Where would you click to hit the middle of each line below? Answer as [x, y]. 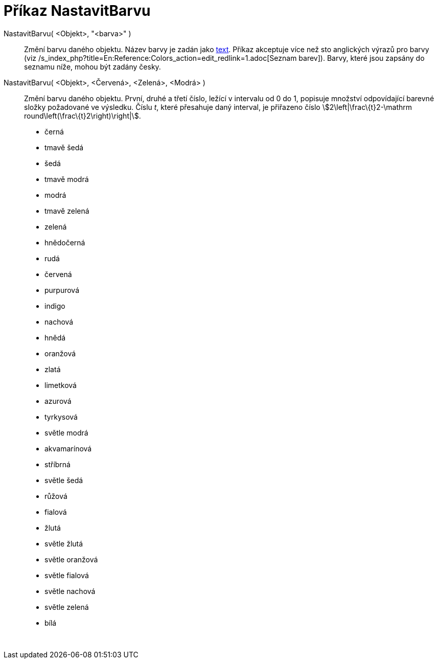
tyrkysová [61, 417]
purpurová [62, 290]
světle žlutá [64, 543]
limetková [61, 385]
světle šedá [64, 480]
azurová [58, 401]
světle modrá [66, 432]
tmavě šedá [64, 147]
